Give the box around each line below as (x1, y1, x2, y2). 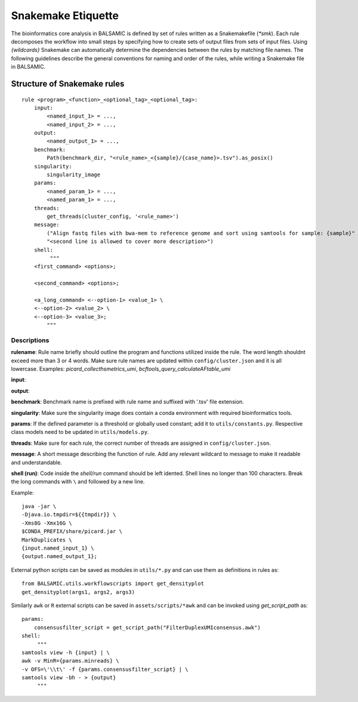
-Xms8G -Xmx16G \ (21, 519, 72, 526)
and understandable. (11, 458, 62, 466)
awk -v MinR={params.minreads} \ (21, 657, 119, 664)
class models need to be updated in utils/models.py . (11, 429, 149, 436)
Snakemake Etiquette (11, 9, 119, 22)
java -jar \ (21, 503, 57, 510)
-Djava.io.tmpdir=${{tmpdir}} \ (21, 511, 116, 518)
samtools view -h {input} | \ (21, 649, 110, 656)
